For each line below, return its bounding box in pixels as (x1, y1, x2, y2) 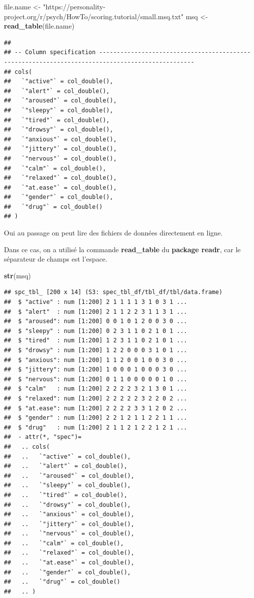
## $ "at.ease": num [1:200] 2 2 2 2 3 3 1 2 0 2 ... (4, 404, 188, 412)
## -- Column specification (4, 49, 96, 56)
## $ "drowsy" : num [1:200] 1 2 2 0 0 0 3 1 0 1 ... (4, 347, 188, 354)
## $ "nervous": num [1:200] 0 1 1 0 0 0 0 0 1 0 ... (4, 375, 188, 383)
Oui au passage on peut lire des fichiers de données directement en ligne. (4, 228, 223, 238)
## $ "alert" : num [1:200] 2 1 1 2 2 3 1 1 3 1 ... (4, 308, 188, 315)
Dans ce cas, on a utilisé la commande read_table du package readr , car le (4, 244, 241, 254)
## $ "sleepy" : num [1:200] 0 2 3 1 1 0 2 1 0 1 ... (4, 327, 188, 334)
